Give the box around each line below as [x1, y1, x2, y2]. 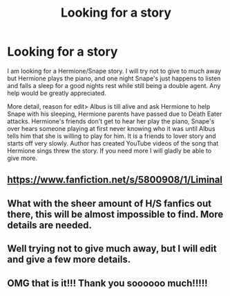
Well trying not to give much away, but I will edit [7, 243, 217, 254]
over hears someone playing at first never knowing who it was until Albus [7, 124, 215, 132]
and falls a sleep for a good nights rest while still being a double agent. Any [7, 81, 221, 89]
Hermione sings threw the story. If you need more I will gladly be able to [7, 146, 212, 155]
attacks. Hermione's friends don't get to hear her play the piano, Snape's [7, 116, 215, 125]
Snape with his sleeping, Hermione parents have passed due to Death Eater [7, 110, 222, 118]
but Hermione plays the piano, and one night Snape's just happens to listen [7, 74, 221, 82]
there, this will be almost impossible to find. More [7, 208, 224, 220]
